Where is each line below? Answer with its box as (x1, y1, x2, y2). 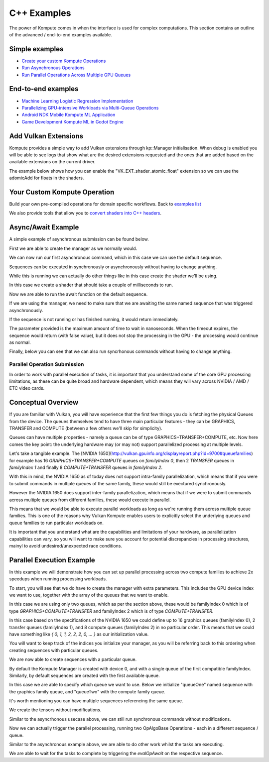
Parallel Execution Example (9, 555, 95, 564)
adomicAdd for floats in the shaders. (9, 175, 84, 181)
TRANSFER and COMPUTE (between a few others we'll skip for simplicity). (9, 426, 163, 432)
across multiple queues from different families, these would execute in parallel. (9, 497, 171, 503)
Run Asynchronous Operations (21, 65, 85, 71)
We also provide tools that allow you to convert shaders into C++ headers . (9, 210, 162, 216)
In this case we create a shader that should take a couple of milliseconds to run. (9, 282, 173, 288)
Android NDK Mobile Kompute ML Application (21, 112, 116, 118)
